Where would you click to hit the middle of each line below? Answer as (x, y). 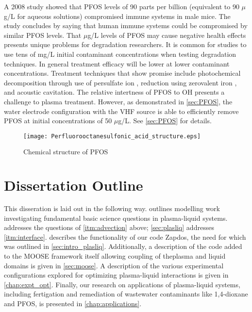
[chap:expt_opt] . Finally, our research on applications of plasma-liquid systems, (122, 284)
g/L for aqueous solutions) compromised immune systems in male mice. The (117, 16)
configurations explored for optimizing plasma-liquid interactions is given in (116, 275)
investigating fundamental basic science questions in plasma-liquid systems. (116, 218)
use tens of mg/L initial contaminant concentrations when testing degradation (120, 54)
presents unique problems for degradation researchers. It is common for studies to (125, 44)
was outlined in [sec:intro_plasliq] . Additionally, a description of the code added (123, 246)
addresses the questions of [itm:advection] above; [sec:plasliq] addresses (109, 227)
